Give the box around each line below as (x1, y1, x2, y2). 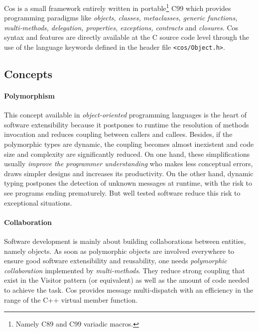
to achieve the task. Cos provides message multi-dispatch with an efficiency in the (4, 284, 254, 295)
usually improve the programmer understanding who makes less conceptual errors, (4, 158, 253, 169)
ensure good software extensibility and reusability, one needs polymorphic (4, 255, 227, 266)
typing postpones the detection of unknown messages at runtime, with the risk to (4, 178, 252, 188)
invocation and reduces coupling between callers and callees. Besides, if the (4, 129, 233, 139)
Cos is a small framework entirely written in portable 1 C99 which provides (4, 1, 231, 13)
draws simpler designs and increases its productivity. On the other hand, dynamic (4, 168, 254, 178)
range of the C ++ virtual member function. (4, 294, 138, 305)
